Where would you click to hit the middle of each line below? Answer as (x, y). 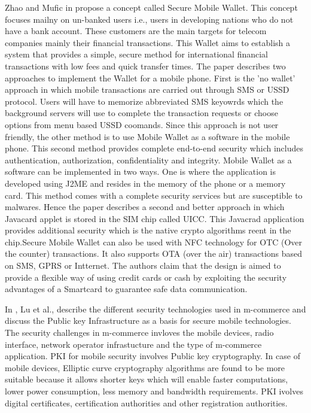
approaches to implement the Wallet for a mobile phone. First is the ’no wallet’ (150, 78)
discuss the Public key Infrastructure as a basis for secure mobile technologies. (148, 321)
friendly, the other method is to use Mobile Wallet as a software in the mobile (147, 136)
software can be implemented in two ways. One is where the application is (140, 171)
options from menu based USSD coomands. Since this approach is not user (142, 124)
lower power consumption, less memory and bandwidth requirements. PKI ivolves (154, 391)
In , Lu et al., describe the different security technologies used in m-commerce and (155, 309)
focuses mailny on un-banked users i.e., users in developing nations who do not (149, 19)
